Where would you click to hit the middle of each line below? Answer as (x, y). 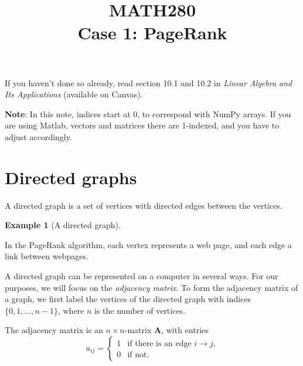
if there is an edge (159, 343)
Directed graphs (71, 177)
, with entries (185, 330)
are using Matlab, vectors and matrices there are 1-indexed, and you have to (142, 125)
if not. (138, 355)
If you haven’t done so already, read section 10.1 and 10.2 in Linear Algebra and (149, 82)
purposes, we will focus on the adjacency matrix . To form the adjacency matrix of (151, 287)
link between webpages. (47, 256)
